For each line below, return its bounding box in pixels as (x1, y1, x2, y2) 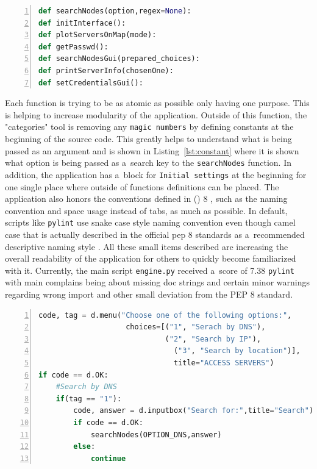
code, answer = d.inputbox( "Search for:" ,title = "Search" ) (73, 406, 314, 415)
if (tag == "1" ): (55, 394, 122, 403)
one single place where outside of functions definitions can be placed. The (5, 180, 279, 193)
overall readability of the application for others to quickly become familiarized (5, 252, 296, 265)
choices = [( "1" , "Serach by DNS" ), (126, 323, 266, 332)
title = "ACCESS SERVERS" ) (173, 358, 274, 367)
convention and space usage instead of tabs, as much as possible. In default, (5, 204, 288, 217)
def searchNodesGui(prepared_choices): (38, 54, 200, 63)
